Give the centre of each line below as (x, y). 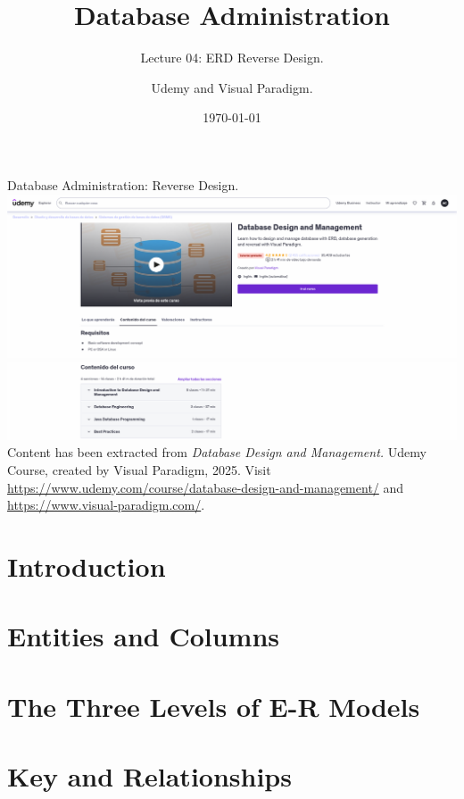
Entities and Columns (144, 636)
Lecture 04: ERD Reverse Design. (232, 58)
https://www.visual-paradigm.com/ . (106, 505)
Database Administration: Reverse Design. (123, 184)
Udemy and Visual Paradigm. (232, 87)
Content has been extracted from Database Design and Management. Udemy (217, 452)
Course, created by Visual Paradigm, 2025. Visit (139, 469)
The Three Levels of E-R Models (214, 706)
